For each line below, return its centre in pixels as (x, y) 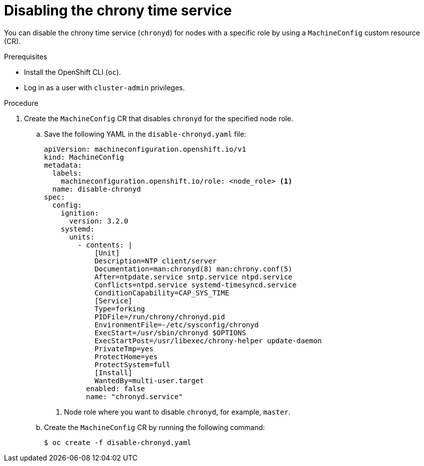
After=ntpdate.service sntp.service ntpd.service (194, 277)
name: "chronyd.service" (135, 396)
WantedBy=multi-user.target (149, 380)
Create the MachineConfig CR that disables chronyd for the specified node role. (159, 118)
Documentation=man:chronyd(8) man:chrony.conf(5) (194, 269)
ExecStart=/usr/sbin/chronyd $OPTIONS (170, 333)
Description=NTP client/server (156, 261)
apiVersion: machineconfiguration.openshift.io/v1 (145, 149)
